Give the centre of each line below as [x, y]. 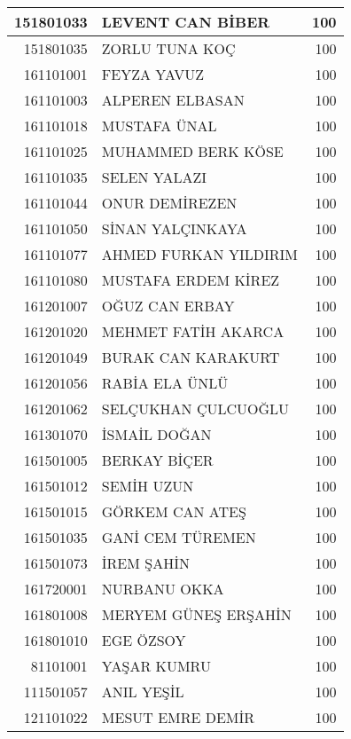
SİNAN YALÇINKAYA [174, 228]
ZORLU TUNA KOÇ [168, 48]
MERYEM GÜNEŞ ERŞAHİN [196, 614]
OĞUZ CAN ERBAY [168, 306]
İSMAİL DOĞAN [156, 434]
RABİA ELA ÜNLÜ [165, 383]
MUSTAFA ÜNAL [159, 126]
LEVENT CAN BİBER [186, 22]
